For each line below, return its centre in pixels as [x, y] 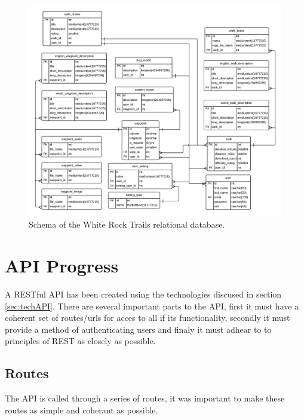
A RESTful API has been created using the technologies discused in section [143, 294]
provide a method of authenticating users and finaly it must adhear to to [138, 329]
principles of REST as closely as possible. [80, 341]
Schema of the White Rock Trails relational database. [127, 224]
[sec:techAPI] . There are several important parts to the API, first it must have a [152, 306]
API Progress [62, 265]
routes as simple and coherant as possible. [82, 410]
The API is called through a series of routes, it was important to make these [145, 398]
